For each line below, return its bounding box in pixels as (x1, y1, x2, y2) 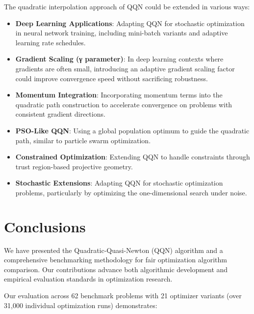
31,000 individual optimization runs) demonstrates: (4, 300, 157, 310)
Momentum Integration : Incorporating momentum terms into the (15, 90, 223, 100)
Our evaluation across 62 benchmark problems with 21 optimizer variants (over (4, 290, 242, 300)
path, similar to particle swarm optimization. (15, 135, 151, 145)
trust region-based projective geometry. (15, 161, 133, 171)
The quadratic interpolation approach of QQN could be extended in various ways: (4, 1, 250, 11)
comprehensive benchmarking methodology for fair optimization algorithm (4, 254, 227, 265)
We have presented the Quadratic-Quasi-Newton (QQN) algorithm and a (4, 245, 223, 255)
